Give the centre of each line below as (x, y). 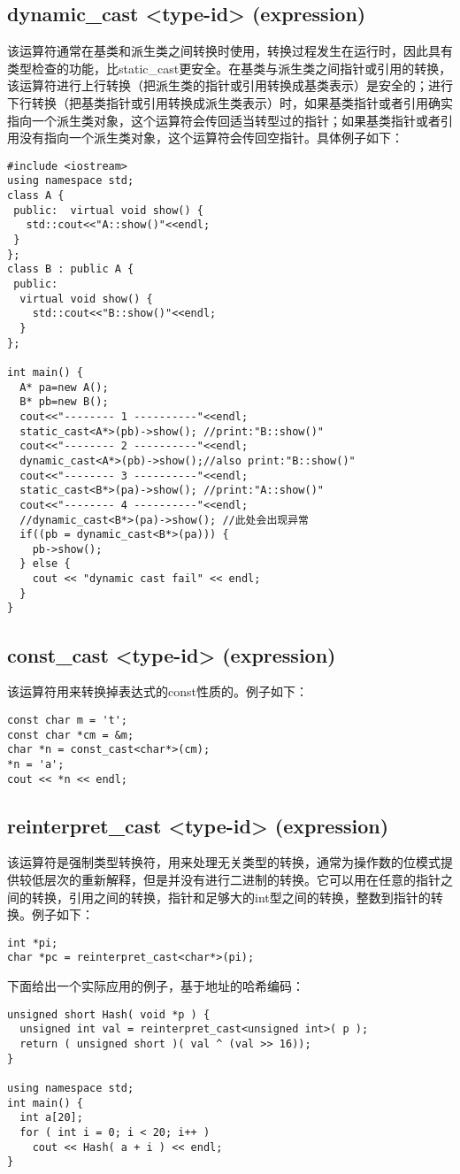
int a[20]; (51, 1118)
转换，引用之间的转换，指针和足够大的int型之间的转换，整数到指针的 (231, 897)
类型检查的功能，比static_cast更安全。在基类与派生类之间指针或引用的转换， (230, 68)
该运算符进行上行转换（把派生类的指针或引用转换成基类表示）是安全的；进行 (230, 85)
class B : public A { (71, 269)
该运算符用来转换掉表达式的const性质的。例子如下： (157, 691)
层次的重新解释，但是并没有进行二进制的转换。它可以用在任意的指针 (242, 879)
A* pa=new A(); (64, 387)
